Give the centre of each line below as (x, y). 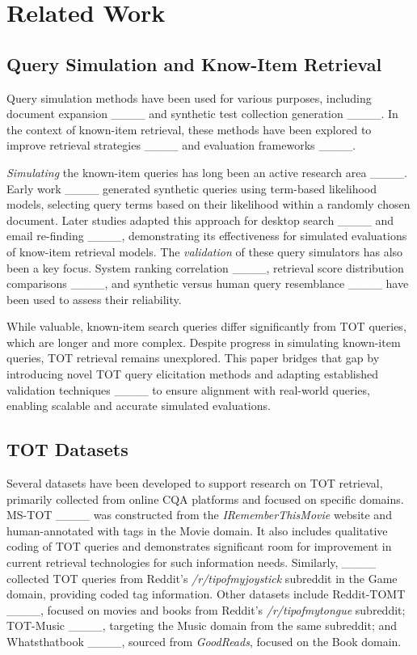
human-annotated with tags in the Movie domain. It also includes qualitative (197, 530)
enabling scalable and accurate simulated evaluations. (139, 406)
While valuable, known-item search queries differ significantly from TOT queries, (206, 326)
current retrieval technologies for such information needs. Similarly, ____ (192, 562)
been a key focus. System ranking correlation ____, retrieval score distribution (205, 267)
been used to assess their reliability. (94, 299)
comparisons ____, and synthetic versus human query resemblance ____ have (208, 283)
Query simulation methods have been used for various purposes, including (189, 97)
